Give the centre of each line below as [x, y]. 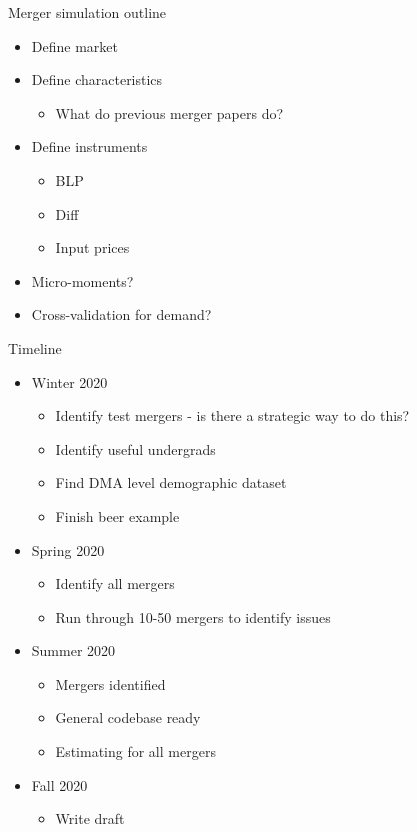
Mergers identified [110, 683]
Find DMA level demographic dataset [171, 482]
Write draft [90, 818]
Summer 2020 [73, 650]
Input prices [92, 247]
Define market [74, 45]
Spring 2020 [68, 549]
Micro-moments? [82, 280]
